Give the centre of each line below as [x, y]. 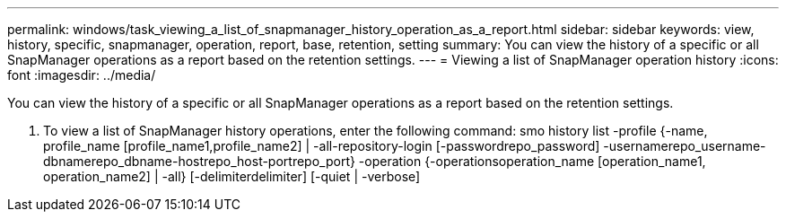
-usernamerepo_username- [685, 146]
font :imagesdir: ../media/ [82, 75]
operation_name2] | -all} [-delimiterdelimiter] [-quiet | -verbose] [232, 176]
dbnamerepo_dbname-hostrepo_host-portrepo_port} [199, 161]
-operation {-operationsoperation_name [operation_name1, [532, 161]
